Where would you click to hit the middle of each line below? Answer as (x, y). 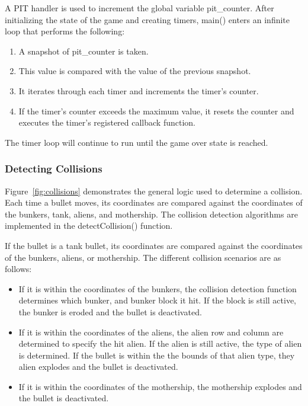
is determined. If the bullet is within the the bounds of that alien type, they (157, 355)
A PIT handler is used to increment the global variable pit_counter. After (139, 8)
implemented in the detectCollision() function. (89, 226)
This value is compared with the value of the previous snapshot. (135, 71)
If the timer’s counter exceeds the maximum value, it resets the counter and (156, 111)
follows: (18, 269)
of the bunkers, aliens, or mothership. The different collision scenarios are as (143, 257)
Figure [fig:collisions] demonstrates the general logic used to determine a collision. (154, 191)
